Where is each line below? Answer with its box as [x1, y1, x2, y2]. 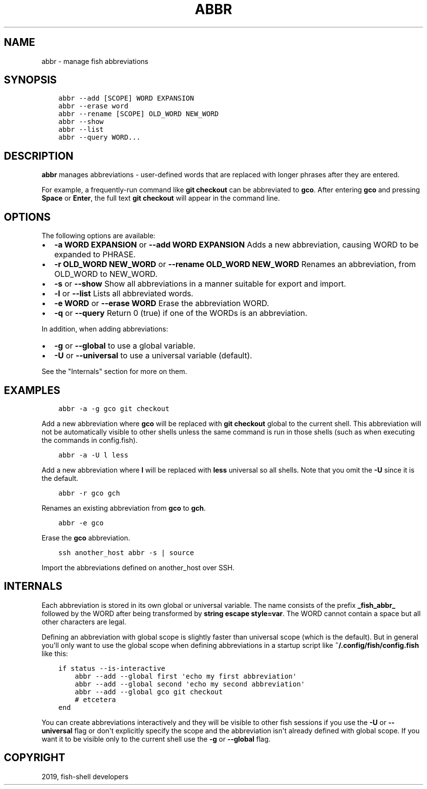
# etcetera [75, 695, 116, 704]
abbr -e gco [58, 519, 104, 527]
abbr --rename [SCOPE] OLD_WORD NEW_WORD [58, 110, 219, 118]
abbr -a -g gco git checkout [58, 404, 170, 413]
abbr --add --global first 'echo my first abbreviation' [75, 672, 297, 680]
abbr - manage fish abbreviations [41, 57, 149, 65]
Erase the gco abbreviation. [41, 533, 130, 542]
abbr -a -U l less [58, 451, 129, 459]
